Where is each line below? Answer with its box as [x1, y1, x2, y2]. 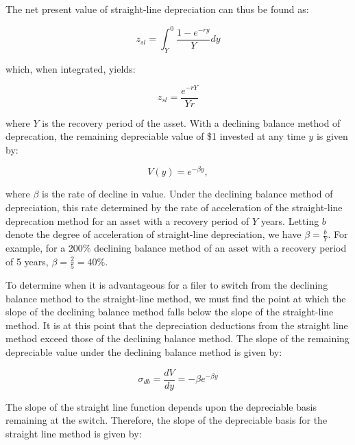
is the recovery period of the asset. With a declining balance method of [42, 115, 341, 130]
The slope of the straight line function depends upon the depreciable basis [5, 399, 317, 413]
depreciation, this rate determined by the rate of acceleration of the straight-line [5, 200, 343, 215]
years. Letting [260, 213, 319, 228]
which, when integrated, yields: [5, 61, 136, 75]
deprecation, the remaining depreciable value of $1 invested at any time [5, 129, 306, 143]
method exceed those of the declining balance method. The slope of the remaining [5, 331, 350, 346]
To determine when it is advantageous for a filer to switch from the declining [5, 278, 328, 291]
